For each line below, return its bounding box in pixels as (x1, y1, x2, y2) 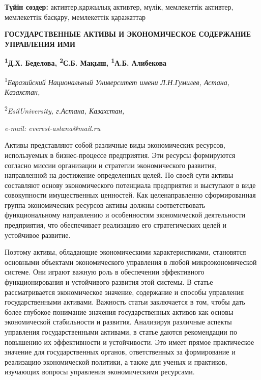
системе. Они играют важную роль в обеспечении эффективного (5, 266, 205, 277)
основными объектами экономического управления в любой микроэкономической (5, 256, 257, 267)
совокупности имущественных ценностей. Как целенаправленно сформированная (5, 189, 256, 200)
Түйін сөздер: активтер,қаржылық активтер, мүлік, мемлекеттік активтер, (5, 2, 234, 12)
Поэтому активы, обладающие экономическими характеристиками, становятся (5, 247, 246, 257)
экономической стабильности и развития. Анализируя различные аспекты (5, 316, 232, 327)
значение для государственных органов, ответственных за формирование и (5, 346, 236, 357)
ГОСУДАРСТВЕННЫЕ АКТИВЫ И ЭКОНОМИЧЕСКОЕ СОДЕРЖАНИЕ (5, 29, 251, 39)
